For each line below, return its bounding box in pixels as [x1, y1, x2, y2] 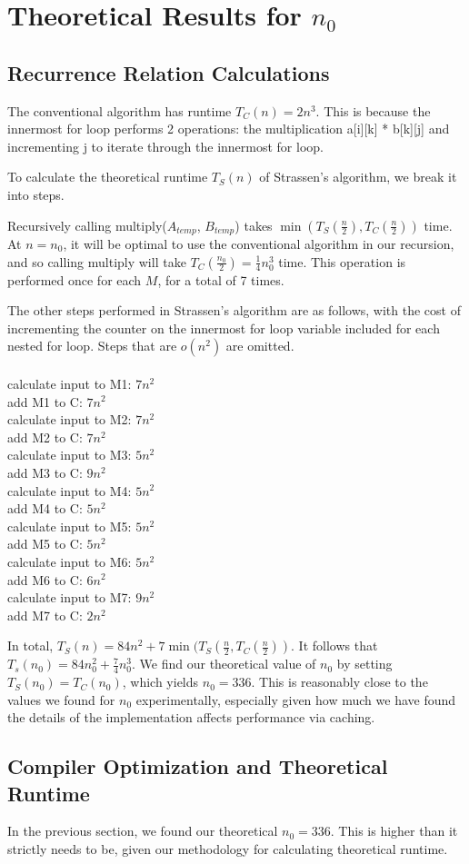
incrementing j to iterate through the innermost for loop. [7, 136, 324, 155]
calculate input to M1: [7, 373, 132, 392]
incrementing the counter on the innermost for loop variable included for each [7, 318, 440, 337]
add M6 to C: [7, 570, 83, 589]
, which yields [122, 672, 199, 691]
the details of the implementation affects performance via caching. [7, 708, 375, 727]
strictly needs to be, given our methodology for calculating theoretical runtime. [7, 839, 448, 859]
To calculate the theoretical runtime [7, 167, 208, 186]
